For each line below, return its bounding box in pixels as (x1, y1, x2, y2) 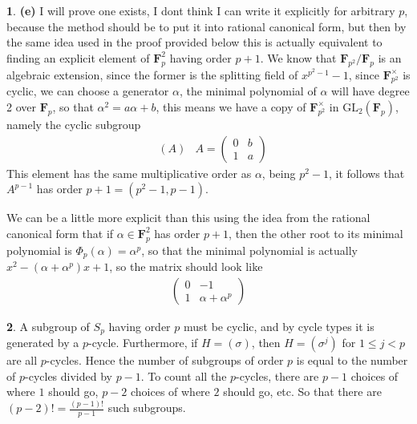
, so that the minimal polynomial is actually (141, 241, 358, 258)
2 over (6, 98, 36, 115)
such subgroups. (107, 399, 186, 416)
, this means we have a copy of (156, 98, 306, 115)
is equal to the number (296, 352, 408, 369)
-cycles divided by (25, 367, 112, 384)
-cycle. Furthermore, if (87, 334, 198, 351)
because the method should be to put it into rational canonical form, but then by (6, 18, 407, 34)
